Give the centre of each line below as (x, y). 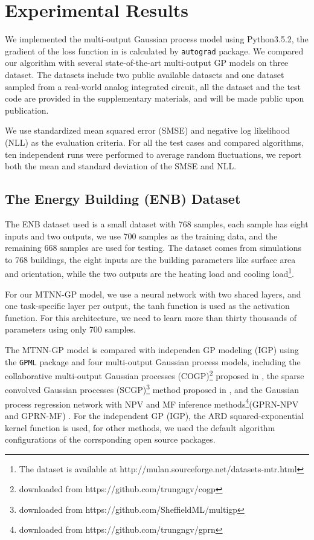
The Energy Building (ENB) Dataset (123, 199)
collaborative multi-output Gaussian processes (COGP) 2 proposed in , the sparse (155, 375)
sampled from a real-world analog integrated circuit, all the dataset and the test (153, 86)
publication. (27, 110)
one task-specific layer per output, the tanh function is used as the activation (147, 306)
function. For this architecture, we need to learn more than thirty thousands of (151, 317)
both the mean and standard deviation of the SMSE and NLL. (121, 166)
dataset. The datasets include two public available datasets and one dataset (145, 74)
